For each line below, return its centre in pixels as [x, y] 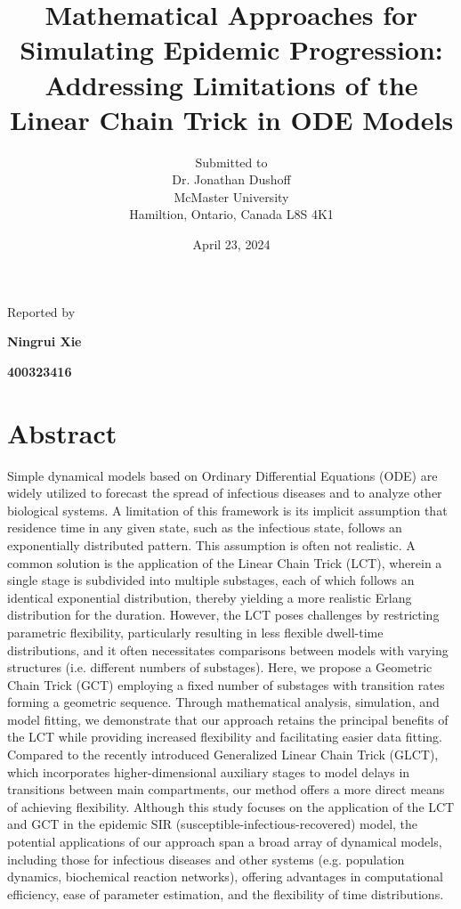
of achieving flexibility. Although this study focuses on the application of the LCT [231, 806]
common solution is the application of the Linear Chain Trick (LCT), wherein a [225, 562]
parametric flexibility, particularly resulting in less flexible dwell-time [195, 632]
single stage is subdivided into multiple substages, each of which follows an [211, 580]
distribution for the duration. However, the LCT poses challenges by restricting [223, 615]
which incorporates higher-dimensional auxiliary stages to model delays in [209, 771]
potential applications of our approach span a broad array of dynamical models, [225, 842]
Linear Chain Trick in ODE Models [231, 119]
